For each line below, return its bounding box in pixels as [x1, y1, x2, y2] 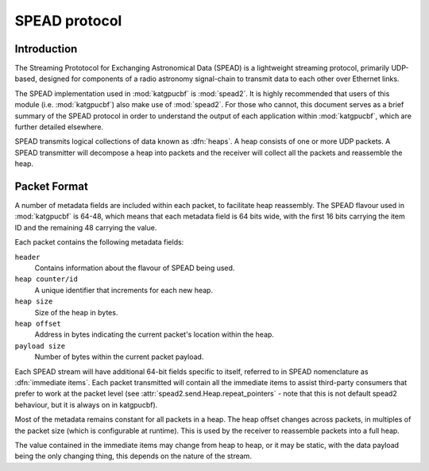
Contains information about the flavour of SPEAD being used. [34, 263, 235, 273]
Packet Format [14, 180, 89, 193]
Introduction [14, 42, 78, 56]
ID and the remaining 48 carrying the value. [14, 222, 157, 232]
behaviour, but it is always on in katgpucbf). [14, 400, 158, 409]
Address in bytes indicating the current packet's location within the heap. [34, 330, 274, 339]
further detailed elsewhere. [14, 122, 103, 132]
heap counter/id [14, 275, 79, 284]
